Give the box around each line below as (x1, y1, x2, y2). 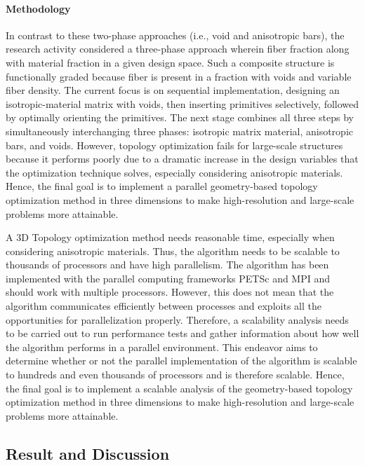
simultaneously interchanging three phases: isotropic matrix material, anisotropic (6, 123, 353, 138)
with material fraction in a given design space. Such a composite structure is (6, 55, 335, 69)
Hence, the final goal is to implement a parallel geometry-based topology (6, 179, 318, 193)
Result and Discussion (6, 442, 170, 464)
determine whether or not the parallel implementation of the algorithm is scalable (6, 353, 357, 368)
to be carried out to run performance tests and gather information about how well (6, 326, 359, 341)
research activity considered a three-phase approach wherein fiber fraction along (6, 41, 350, 56)
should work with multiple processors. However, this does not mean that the (6, 285, 334, 299)
